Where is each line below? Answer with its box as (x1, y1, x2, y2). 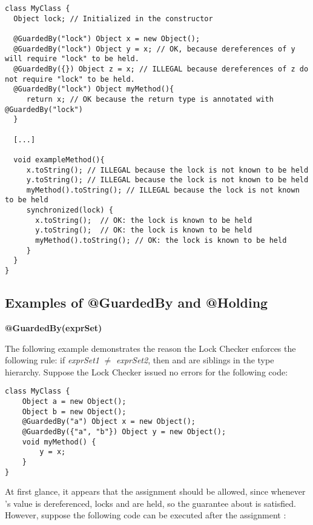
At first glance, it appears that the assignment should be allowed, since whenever (5, 485, 306, 498)
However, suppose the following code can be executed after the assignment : (5, 509, 286, 521)
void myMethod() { (22, 437, 96, 446)
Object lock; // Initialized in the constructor (13, 14, 213, 23)
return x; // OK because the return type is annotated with (26, 94, 274, 104)
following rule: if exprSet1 (5, 354, 100, 366)
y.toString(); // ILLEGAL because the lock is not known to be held (26, 176, 309, 185)
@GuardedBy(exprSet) (5, 321, 102, 334)
